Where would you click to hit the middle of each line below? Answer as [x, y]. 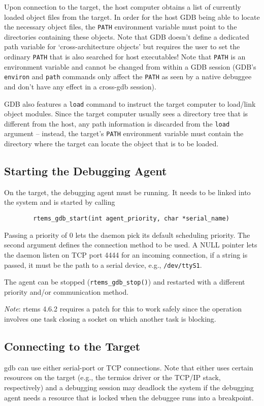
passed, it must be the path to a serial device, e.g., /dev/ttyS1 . [103, 264]
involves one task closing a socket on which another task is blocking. [110, 319]
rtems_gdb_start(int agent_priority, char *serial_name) [131, 219]
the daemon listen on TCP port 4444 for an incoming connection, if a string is [126, 254]
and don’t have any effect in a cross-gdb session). [80, 86]
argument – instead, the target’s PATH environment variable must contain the [124, 133]
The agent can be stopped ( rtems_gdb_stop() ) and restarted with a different [125, 282]
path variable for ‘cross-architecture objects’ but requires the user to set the [122, 46]
